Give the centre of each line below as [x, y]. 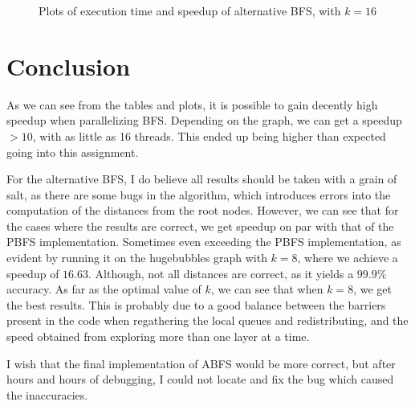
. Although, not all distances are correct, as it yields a [221, 273]
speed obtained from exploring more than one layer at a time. [158, 336]
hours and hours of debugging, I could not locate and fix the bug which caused [200, 379]
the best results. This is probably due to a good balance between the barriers [196, 304]
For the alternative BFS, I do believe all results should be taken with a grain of [202, 179]
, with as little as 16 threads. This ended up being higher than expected [209, 135]
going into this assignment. [73, 152]
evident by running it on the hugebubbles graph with [137, 258]
